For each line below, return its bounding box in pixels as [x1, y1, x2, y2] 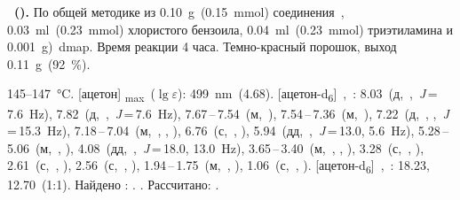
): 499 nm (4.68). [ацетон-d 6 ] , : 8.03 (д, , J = [178, 84, 438, 105]
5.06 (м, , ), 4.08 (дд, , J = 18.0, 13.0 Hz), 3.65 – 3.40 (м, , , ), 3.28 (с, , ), [7, 138, 424, 157]
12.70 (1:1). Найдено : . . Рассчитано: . [7, 175, 219, 194]
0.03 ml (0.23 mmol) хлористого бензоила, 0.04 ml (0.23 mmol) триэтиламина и [7, 19, 454, 38]
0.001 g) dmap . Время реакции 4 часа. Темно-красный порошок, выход [7, 37, 397, 56]
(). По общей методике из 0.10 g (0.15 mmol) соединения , [14, 3, 345, 20]
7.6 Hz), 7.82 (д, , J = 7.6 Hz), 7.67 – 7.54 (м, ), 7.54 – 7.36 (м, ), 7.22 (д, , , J [7, 104, 449, 122]
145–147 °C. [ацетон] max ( [7, 84, 155, 105]
